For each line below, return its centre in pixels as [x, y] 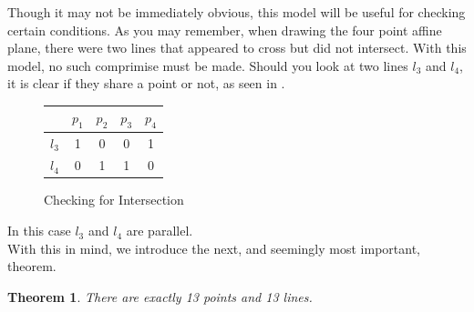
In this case [39, 231]
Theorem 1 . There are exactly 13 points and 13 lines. [160, 296]
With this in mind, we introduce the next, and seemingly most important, [214, 248]
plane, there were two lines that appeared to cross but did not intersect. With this [237, 48]
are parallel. [160, 231]
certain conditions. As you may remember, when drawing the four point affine [225, 30]
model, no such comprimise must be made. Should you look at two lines [208, 65]
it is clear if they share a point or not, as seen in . [146, 83]
